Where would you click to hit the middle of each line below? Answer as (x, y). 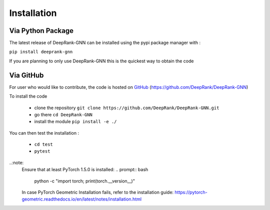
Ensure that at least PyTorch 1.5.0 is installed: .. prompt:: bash (85, 170)
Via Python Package (41, 31)
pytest (42, 151)
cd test (44, 144)
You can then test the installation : (44, 133)
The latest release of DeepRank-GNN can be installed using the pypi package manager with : (105, 43)
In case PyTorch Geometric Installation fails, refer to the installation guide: (98, 193)
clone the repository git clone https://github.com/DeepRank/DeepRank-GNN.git (127, 108)
